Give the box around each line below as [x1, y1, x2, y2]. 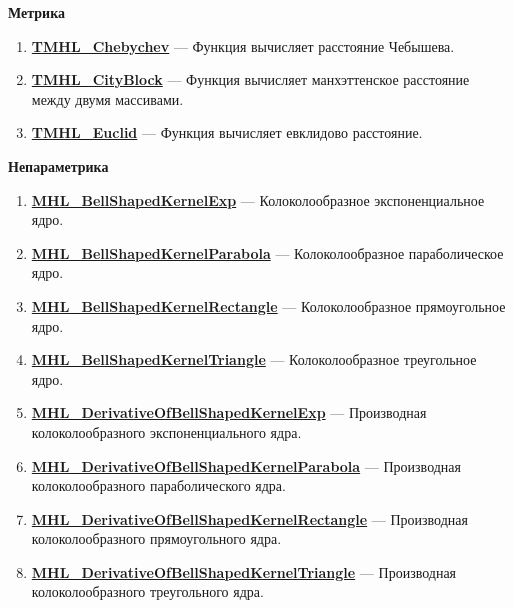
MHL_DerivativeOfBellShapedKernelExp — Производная [31, 402, 427, 423]
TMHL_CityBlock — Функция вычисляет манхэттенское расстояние [31, 69, 470, 90]
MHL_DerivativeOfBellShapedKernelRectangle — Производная [31, 508, 468, 529]
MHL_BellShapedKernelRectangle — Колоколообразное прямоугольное [31, 295, 506, 316]
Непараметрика [8, 155, 109, 176]
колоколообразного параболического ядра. [31, 475, 286, 496]
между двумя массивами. [31, 88, 184, 109]
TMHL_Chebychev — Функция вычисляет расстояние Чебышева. [31, 35, 455, 56]
